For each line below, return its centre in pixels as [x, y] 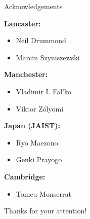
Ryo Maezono [37, 142]
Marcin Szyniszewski [48, 57]
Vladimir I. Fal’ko [43, 91]
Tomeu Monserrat [43, 193]
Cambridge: [25, 176]
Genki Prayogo [39, 159]
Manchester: [26, 74]
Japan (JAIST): [32, 125]
